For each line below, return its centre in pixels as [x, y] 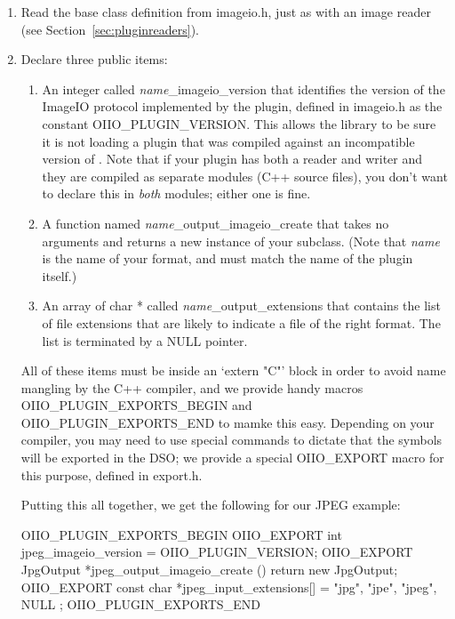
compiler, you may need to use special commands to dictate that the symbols [231, 440]
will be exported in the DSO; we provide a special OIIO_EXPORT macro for [232, 458]
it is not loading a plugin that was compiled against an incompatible [228, 141]
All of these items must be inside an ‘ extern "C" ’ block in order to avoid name [233, 370]
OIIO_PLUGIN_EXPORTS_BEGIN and [136, 405]
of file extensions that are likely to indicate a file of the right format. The [241, 322]
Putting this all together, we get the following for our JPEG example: [211, 505]
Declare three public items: [94, 59]
